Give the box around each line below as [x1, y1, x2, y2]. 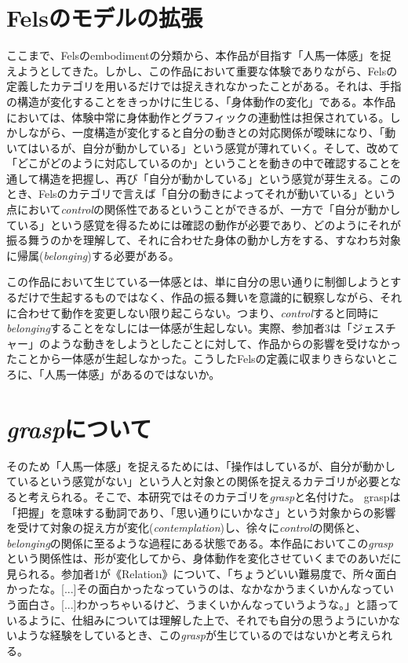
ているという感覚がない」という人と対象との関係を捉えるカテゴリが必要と [6, 473, 391, 489]
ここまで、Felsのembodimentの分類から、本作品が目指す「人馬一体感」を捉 [6, 47, 392, 64]
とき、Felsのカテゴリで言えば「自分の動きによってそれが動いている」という [6, 185, 396, 202]
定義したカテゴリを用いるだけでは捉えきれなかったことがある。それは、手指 [6, 78, 402, 94]
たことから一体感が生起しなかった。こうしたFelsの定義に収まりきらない [6, 350, 377, 367]
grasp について [6, 412, 152, 445]
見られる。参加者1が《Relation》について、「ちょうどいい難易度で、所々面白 [6, 565, 397, 581]
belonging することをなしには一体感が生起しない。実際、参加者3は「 [6, 320, 352, 336]
